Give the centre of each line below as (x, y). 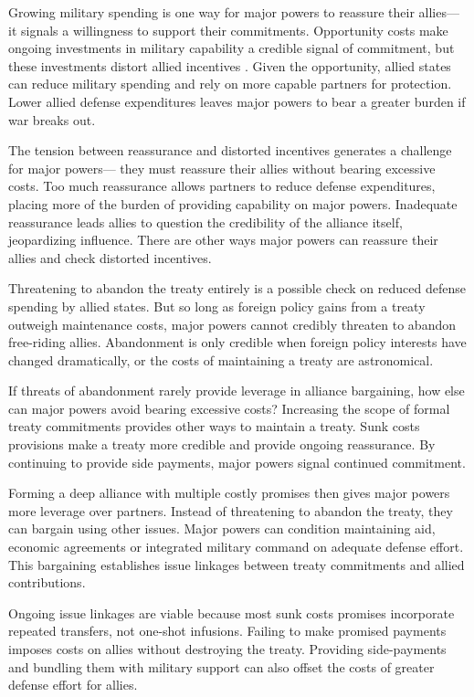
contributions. (47, 582)
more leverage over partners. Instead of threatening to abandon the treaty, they (231, 510)
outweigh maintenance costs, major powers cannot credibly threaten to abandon (232, 324)
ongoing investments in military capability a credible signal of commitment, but (232, 48)
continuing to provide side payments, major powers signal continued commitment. (237, 462)
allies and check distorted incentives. (110, 257)
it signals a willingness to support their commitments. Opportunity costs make (228, 30)
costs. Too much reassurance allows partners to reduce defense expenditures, (222, 186)
